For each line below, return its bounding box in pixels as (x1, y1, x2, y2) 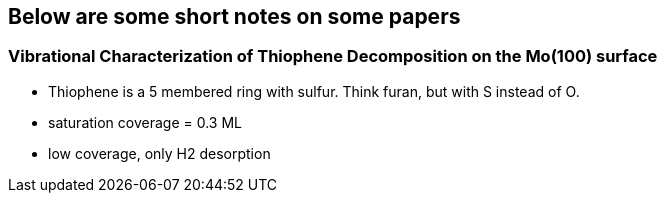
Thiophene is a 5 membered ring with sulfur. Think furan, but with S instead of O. (48, 82, 580, 100)
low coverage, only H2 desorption (48, 144, 271, 162)
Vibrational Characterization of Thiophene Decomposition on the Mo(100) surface (8, 46, 658, 67)
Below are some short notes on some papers (8, 4, 461, 29)
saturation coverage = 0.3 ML (48, 113, 242, 131)
